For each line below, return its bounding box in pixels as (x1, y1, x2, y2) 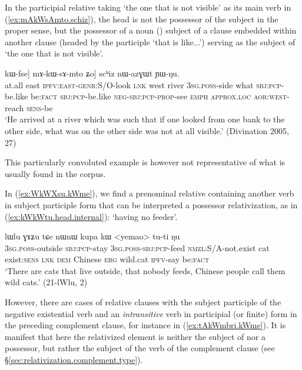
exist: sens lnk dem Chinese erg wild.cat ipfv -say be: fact (5, 253, 210, 265)
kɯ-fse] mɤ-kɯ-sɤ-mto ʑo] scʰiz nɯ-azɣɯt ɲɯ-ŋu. (5, 66, 180, 79)
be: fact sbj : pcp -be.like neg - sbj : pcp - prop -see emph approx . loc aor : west (30, 90, 287, 102)
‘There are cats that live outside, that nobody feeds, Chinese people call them (5, 264, 286, 276)
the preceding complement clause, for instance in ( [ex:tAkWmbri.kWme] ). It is (5, 319, 286, 331)
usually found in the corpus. (5, 167, 106, 179)
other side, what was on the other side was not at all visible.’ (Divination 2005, (5, 124, 289, 136)
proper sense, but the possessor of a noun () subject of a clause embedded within (5, 24, 297, 36)
